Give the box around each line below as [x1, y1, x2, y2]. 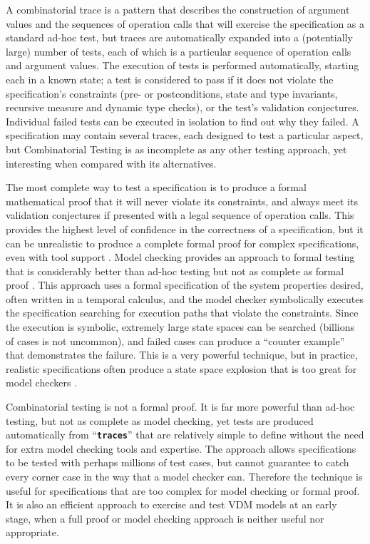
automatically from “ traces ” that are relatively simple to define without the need [6, 427, 364, 442]
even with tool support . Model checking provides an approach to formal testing [6, 250, 355, 265]
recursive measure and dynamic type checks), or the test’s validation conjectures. [6, 100, 359, 115]
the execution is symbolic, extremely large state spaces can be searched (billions [6, 319, 355, 334]
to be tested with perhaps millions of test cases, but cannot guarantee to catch [6, 455, 349, 470]
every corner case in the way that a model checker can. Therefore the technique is [6, 469, 363, 484]
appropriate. [6, 525, 59, 540]
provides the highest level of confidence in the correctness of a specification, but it [6, 221, 364, 236]
